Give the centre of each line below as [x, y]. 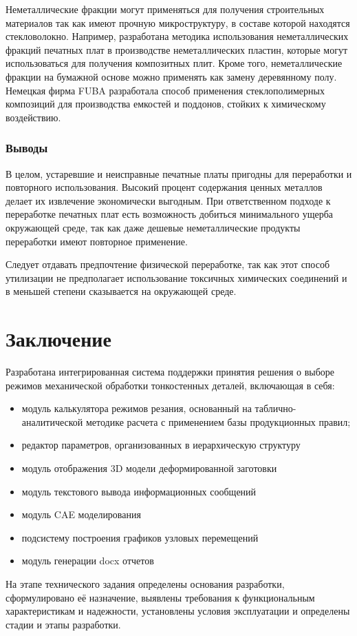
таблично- [275, 408]
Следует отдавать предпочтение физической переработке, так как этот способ [168, 264]
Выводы [27, 148]
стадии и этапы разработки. [63, 624]
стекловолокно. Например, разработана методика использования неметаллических [177, 36]
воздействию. [33, 117]
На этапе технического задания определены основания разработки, [145, 583]
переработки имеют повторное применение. [97, 241]
